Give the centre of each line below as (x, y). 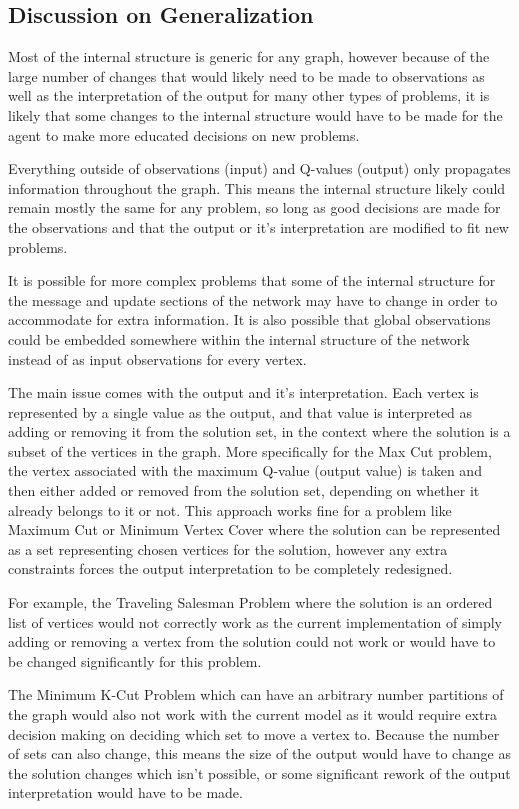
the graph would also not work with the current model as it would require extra (252, 714)
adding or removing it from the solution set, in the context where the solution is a (259, 431)
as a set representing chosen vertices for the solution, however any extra (228, 548)
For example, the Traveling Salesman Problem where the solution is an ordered (250, 602)
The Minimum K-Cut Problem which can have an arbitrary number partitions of (256, 694)
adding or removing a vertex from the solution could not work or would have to (252, 641)
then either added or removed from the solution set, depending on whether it (244, 490)
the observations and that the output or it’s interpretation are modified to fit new (258, 226)
